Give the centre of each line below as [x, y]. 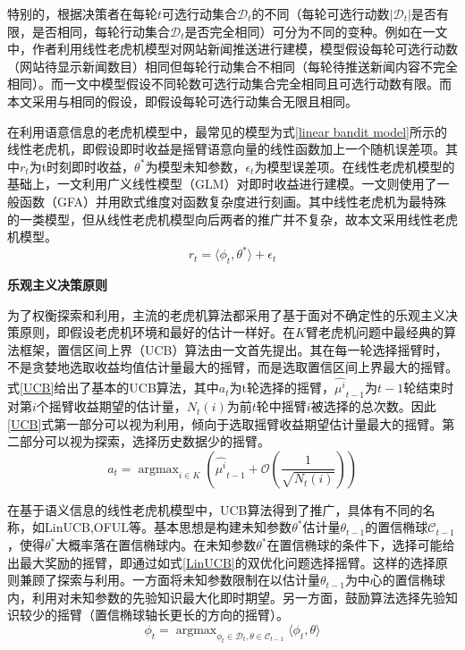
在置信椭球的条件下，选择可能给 [361, 545]
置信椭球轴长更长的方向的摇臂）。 [191, 615]
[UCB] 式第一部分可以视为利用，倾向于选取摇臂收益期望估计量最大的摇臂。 [225, 423]
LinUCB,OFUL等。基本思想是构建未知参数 [168, 527]
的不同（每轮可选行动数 [321, 13]
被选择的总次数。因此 [373, 406]
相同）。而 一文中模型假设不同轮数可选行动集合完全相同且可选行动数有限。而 [229, 84]
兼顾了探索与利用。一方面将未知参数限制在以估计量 [169, 580]
